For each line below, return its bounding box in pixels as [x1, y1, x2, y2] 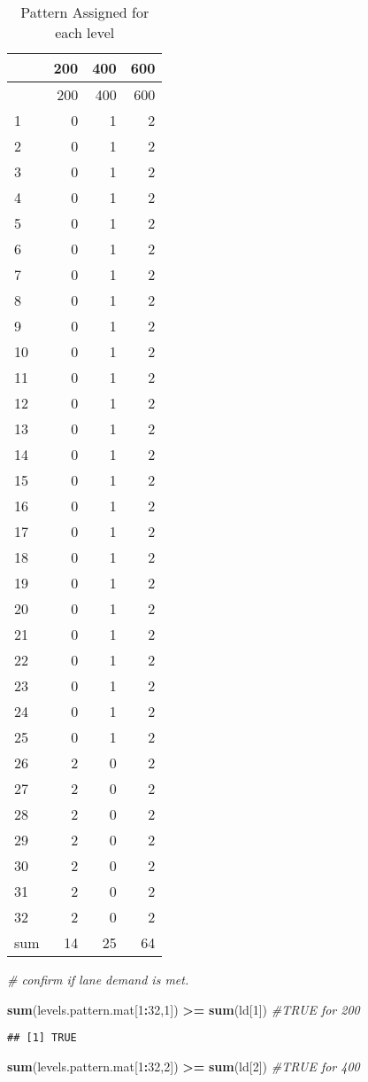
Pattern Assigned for [20, 2, 149, 22]
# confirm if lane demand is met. [7, 970, 189, 988]
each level [55, 22, 115, 43]
